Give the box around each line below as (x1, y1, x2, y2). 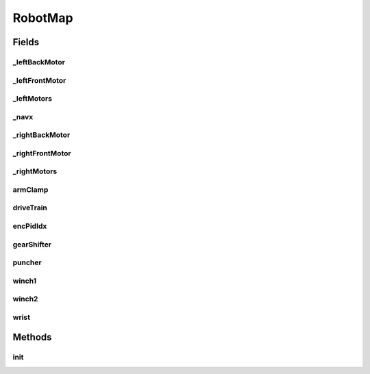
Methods (12, 332, 52, 343)
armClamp (12, 185, 49, 195)
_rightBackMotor (12, 130, 71, 140)
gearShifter (12, 240, 51, 249)
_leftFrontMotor (12, 75, 66, 85)
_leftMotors (12, 94, 53, 103)
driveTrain (12, 203, 48, 212)
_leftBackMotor (12, 57, 65, 66)
